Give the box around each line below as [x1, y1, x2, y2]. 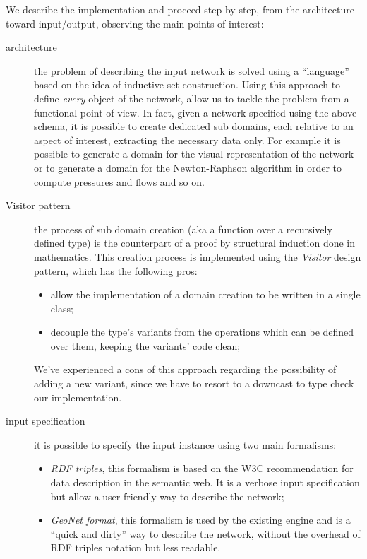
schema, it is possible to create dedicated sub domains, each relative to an [34, 119, 354, 134]
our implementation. [34, 389, 122, 404]
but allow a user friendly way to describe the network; [50, 488, 284, 503]
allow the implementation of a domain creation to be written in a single [50, 287, 361, 302]
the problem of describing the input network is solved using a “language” [34, 63, 349, 78]
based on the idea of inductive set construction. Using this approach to [34, 77, 341, 92]
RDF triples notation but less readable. [50, 540, 221, 555]
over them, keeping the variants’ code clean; [50, 338, 241, 353]
